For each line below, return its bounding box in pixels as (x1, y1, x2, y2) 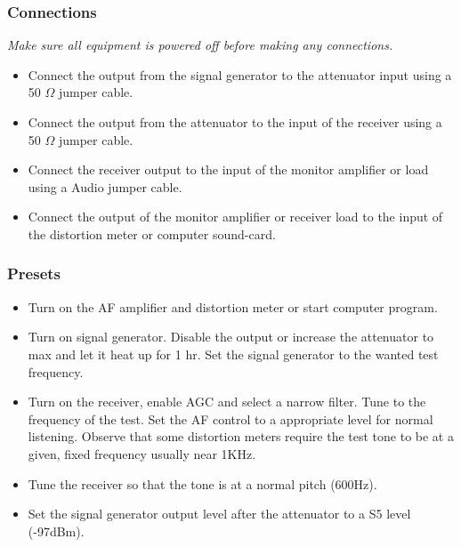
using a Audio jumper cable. (28, 177, 182, 196)
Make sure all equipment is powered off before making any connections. (7, 36, 393, 54)
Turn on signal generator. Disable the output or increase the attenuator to (28, 327, 434, 346)
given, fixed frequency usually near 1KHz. (28, 444, 256, 463)
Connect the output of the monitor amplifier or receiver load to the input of (28, 207, 443, 226)
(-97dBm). (28, 521, 85, 540)
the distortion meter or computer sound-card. (28, 224, 276, 243)
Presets (7, 262, 61, 285)
